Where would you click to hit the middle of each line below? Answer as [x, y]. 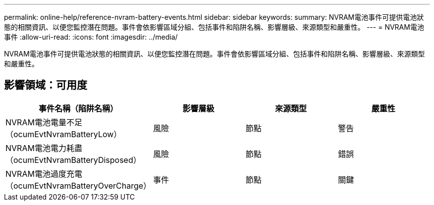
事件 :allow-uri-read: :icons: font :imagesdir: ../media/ [91, 37]
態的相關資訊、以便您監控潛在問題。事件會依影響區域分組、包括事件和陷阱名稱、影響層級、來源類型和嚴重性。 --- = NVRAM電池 [214, 27]
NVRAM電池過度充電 [44, 174]
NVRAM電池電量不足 [44, 122]
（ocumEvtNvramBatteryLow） [64, 134]
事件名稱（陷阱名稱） [79, 108]
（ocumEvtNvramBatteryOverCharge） [79, 185]
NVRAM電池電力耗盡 [44, 148]
